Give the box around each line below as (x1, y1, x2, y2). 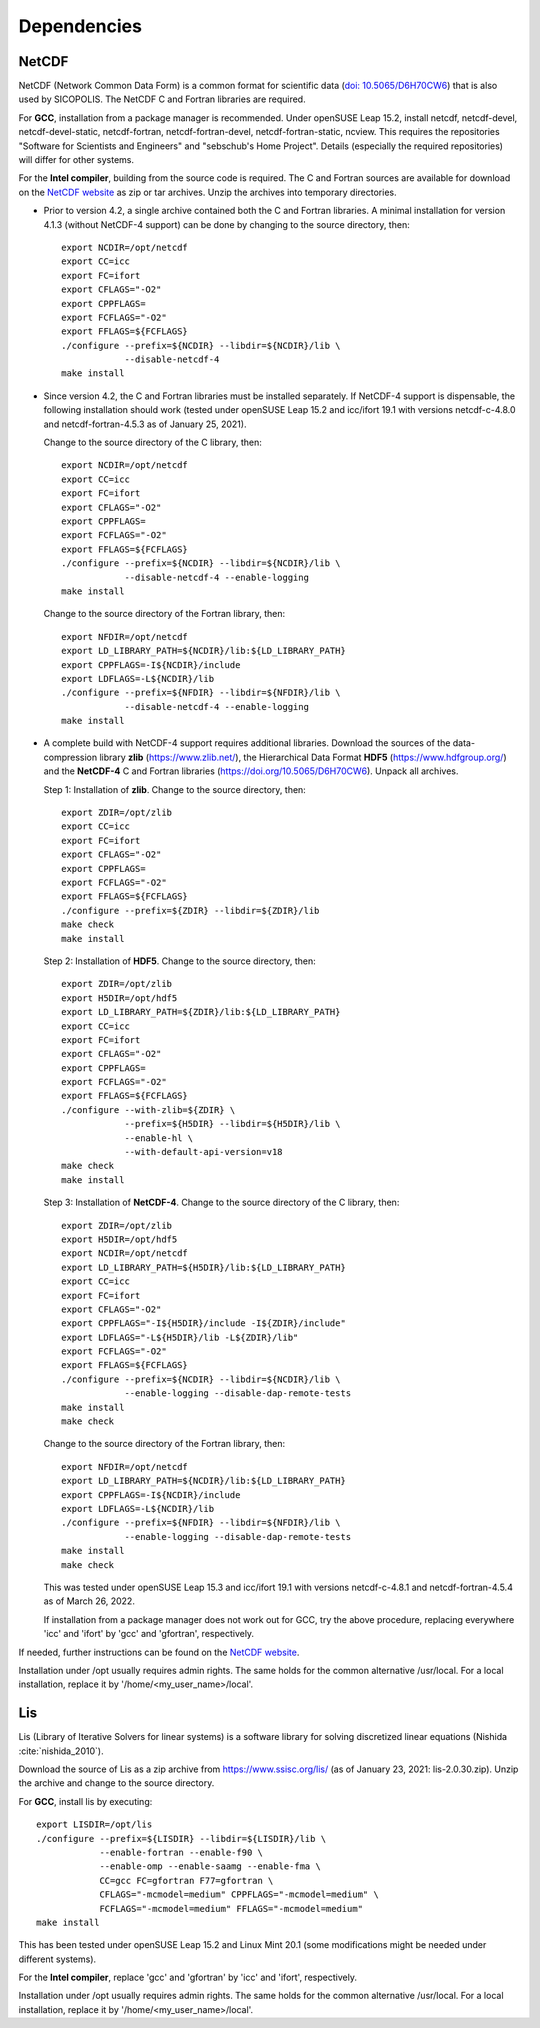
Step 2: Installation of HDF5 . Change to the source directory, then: (43, 955, 317, 967)
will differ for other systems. (18, 154, 135, 166)
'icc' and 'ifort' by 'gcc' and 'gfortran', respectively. (43, 1628, 255, 1640)
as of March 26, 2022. (43, 1595, 135, 1607)
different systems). (18, 1953, 97, 1965)
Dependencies (18, 15, 142, 37)
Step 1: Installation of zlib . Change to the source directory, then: (43, 783, 307, 795)
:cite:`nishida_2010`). (18, 1745, 104, 1757)
